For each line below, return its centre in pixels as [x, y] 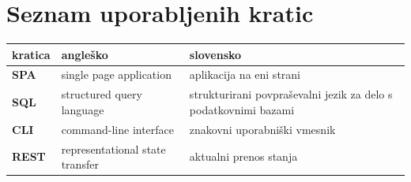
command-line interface [118, 129]
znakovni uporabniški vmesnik [262, 129]
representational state [113, 149]
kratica [31, 54]
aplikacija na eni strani [245, 74]
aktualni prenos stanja [243, 156]
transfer [80, 164]
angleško [85, 54]
